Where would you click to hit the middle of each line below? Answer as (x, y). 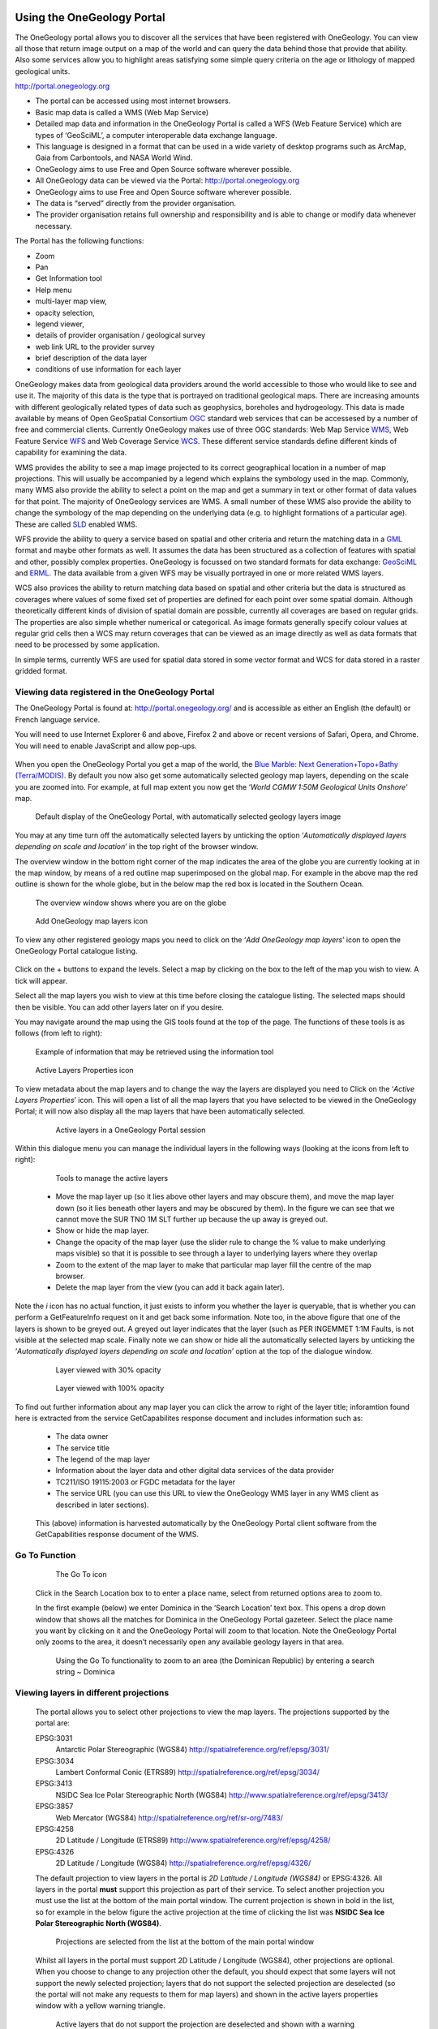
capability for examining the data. (71, 452)
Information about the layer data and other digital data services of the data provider (195, 1471)
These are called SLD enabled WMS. (76, 524)
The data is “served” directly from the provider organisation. (136, 203)
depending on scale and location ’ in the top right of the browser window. (137, 846)
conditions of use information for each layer (108, 369)
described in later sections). (102, 1505)
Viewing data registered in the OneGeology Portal (115, 691)
